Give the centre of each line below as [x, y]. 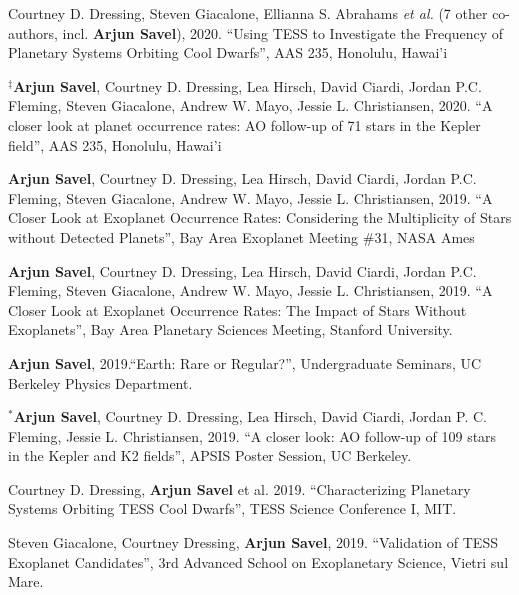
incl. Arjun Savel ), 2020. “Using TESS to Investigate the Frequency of [282, 32]
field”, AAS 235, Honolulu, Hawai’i [115, 144]
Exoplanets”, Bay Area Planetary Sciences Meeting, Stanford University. [230, 329]
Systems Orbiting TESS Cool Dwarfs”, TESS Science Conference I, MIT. [232, 508]
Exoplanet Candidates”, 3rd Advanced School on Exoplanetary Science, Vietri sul [258, 561]
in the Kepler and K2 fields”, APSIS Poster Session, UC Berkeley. [210, 455]
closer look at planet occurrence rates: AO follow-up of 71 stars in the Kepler [244, 124]
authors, [33, 32]
